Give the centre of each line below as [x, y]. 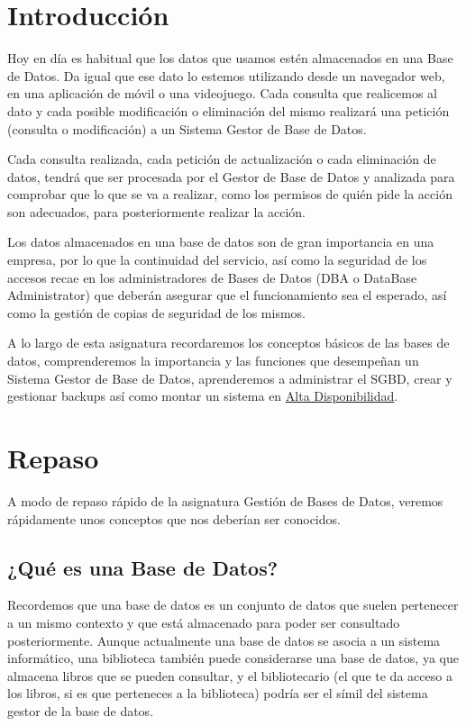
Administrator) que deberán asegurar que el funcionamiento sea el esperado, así [227, 295]
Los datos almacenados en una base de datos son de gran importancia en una [221, 242]
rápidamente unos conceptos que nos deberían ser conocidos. [174, 518]
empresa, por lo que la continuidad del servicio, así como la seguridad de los [217, 260]
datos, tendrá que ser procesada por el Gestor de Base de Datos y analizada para [231, 176]
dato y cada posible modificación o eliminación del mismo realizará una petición [228, 110]
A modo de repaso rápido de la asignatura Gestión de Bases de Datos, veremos [225, 500]
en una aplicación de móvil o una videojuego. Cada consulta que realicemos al [222, 93]
